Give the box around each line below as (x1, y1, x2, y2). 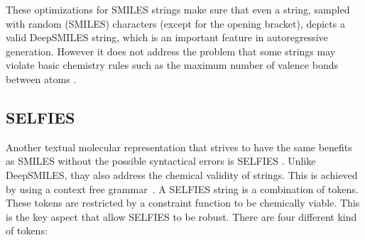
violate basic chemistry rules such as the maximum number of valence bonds (6, 58, 338, 72)
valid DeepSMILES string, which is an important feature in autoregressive (6, 30, 328, 45)
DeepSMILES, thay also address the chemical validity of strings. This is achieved (6, 167, 358, 182)
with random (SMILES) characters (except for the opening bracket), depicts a (6, 16, 345, 31)
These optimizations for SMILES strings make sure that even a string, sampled (6, 2, 350, 16)
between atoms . (6, 71, 77, 86)
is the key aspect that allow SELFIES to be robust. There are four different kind (6, 209, 357, 224)
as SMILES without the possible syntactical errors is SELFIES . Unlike (6, 153, 316, 168)
